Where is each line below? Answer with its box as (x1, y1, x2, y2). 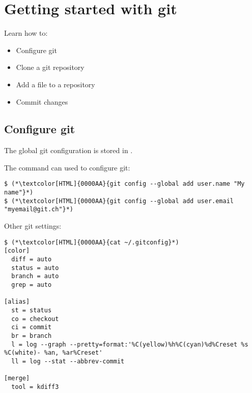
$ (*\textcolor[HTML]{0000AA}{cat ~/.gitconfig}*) (4, 238, 179, 246)
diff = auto (11, 256, 52, 263)
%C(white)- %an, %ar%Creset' (4, 349, 103, 357)
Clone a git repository (16, 62, 85, 72)
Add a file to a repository (16, 79, 95, 89)
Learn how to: (4, 28, 48, 38)
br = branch (11, 332, 52, 339)
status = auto (11, 264, 59, 272)
